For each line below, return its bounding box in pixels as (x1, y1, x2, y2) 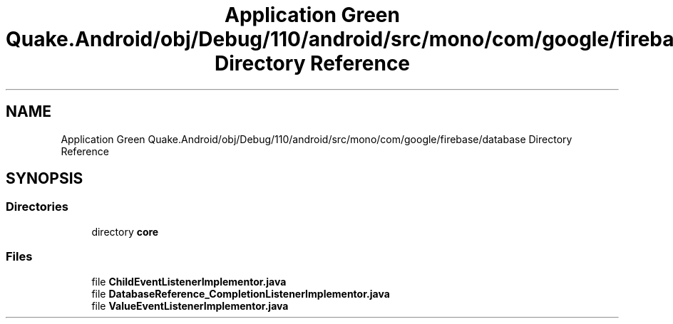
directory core (91, 225, 159, 238)
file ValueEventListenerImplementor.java (91, 299, 289, 312)
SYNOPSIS (6, 169, 83, 188)
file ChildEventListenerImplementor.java (91, 275, 287, 288)
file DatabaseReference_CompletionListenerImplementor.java (91, 287, 390, 300)
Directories (6, 199, 68, 214)
